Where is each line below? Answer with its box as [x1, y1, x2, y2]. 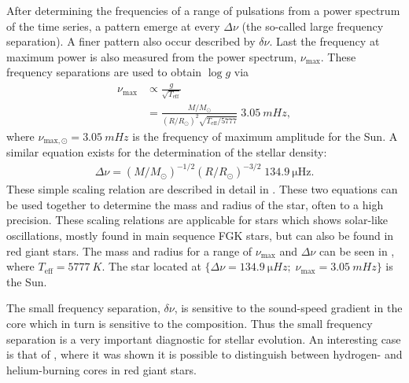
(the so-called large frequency [241, 17, 384, 34]
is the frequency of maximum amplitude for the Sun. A [132, 127, 398, 144]
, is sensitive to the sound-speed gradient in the [174, 300, 403, 316]
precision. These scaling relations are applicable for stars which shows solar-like [6, 212, 389, 228]
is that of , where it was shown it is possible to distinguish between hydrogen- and [6, 346, 403, 363]
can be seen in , [319, 242, 395, 259]
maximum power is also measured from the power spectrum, [6, 48, 297, 64]
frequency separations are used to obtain [6, 64, 202, 80]
